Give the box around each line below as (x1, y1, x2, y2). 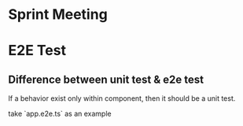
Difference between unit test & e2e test (8, 72, 204, 86)
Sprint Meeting (8, 6, 108, 24)
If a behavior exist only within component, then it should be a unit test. (8, 94, 236, 103)
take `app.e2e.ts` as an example (8, 109, 112, 119)
